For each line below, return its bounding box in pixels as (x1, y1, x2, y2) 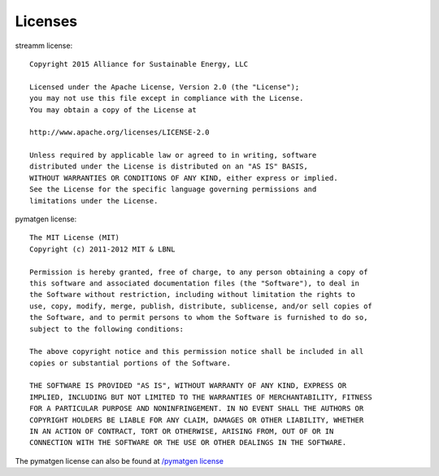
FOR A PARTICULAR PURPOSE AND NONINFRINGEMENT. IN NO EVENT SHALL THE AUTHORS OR (29, 404, 364, 413)
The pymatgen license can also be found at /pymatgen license (15, 456, 224, 465)
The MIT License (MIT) (29, 233, 120, 242)
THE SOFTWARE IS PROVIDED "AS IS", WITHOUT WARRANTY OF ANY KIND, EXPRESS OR (29, 381, 347, 391)
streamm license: (15, 41, 73, 50)
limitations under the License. (29, 196, 159, 205)
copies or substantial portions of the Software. (29, 358, 232, 368)
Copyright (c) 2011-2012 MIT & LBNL (29, 244, 176, 254)
